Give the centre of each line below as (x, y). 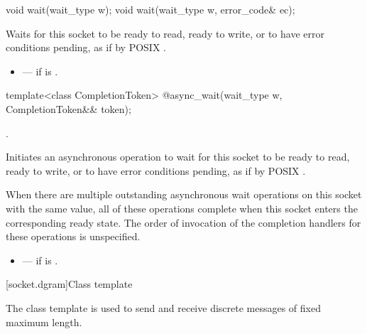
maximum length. (44, 322)
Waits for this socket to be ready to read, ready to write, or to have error (165, 33)
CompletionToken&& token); (69, 108)
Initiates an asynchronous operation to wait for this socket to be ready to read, (178, 157)
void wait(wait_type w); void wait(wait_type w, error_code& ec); (150, 9)
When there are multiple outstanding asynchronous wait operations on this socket (184, 194)
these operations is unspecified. (73, 236)
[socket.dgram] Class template (69, 284)
